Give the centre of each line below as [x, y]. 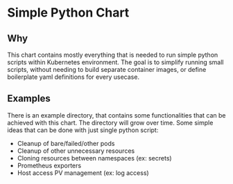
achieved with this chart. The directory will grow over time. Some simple [110, 122]
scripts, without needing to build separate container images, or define [107, 70]
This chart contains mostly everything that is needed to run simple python [113, 55]
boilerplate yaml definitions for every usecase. [74, 77]
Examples [29, 99]
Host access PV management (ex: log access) [83, 173]
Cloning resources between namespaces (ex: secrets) [94, 158]
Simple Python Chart [68, 13]
